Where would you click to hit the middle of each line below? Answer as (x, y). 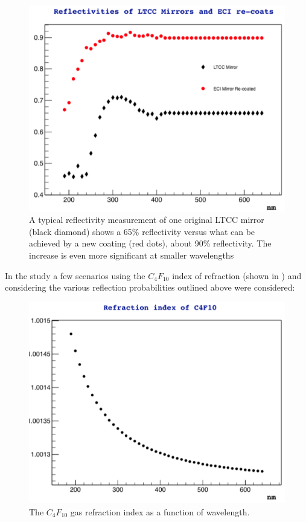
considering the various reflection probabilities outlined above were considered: (150, 287)
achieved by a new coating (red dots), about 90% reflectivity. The (150, 243)
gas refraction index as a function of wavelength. (160, 511)
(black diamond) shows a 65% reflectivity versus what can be (142, 231)
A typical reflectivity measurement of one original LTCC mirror (147, 220)
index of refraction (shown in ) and (237, 275)
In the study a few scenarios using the (75, 275)
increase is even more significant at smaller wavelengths (132, 255)
